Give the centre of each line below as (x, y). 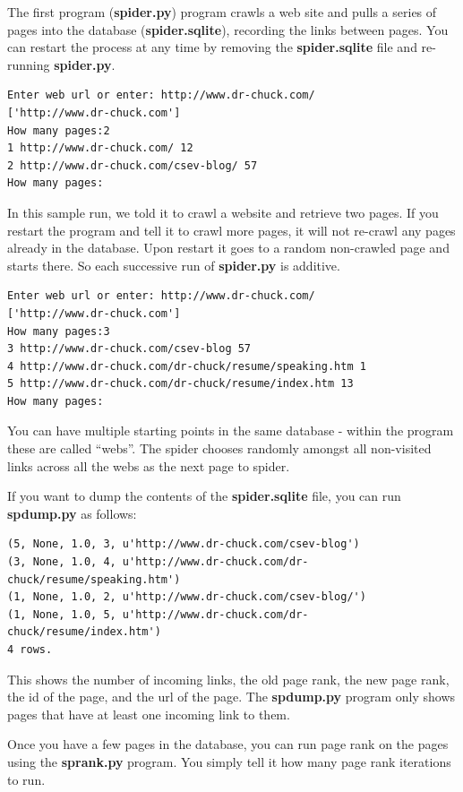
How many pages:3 (59, 331)
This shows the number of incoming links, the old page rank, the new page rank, (228, 679)
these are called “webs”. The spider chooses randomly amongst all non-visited (219, 448)
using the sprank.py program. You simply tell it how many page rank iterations (229, 761)
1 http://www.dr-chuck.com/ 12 (100, 148)
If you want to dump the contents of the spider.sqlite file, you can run (204, 496)
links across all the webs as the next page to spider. (149, 465)
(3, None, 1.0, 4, (62, 562)
